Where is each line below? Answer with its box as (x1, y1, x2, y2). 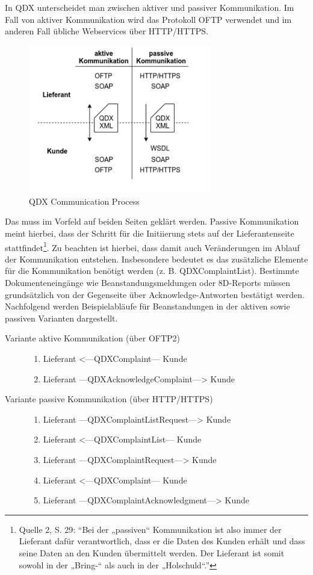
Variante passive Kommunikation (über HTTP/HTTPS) (5, 393, 213, 405)
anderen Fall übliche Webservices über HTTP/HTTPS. (5, 25, 209, 37)
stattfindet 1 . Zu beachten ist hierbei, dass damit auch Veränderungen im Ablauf (5, 239, 300, 253)
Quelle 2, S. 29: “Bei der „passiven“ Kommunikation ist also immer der (19, 523, 282, 535)
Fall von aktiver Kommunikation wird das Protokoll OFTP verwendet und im (5, 13, 292, 25)
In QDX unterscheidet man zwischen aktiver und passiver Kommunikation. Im (5, 1, 294, 13)
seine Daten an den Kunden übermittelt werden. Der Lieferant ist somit (19, 546, 285, 559)
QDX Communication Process (29, 194, 140, 207)
